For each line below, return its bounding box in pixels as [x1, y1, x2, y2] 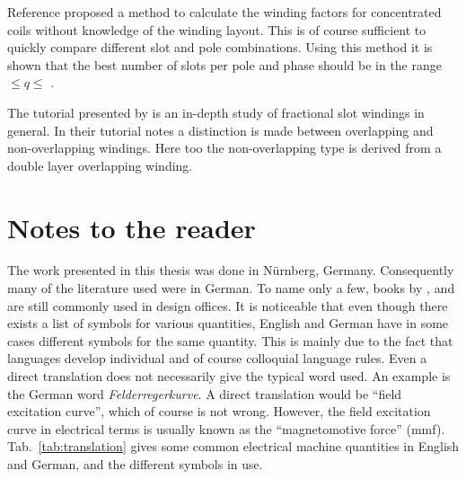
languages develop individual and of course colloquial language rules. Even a [7, 349, 427, 368]
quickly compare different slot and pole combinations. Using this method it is [7, 38, 433, 57]
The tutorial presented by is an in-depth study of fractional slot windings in [7, 102, 425, 121]
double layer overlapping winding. [7, 155, 193, 174]
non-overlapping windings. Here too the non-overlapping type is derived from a [7, 138, 442, 157]
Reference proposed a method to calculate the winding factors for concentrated [7, 3, 442, 21]
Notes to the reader [7, 208, 256, 245]
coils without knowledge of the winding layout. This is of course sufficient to [7, 20, 426, 39]
